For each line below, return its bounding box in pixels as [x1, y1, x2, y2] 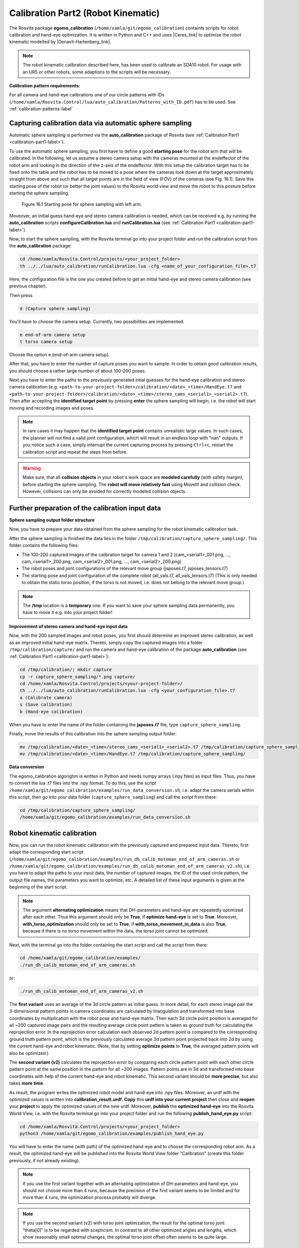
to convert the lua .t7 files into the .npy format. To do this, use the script [9, 780, 156, 786]
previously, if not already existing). [9, 1157, 80, 1163]
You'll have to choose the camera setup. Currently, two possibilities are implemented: [9, 318, 184, 324]
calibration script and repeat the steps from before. [22, 449, 128, 455]
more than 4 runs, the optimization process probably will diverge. [22, 1195, 157, 1201]
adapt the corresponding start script [9, 849, 84, 855]
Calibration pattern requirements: [9, 82, 81, 88]
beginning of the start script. [9, 884, 68, 890]
